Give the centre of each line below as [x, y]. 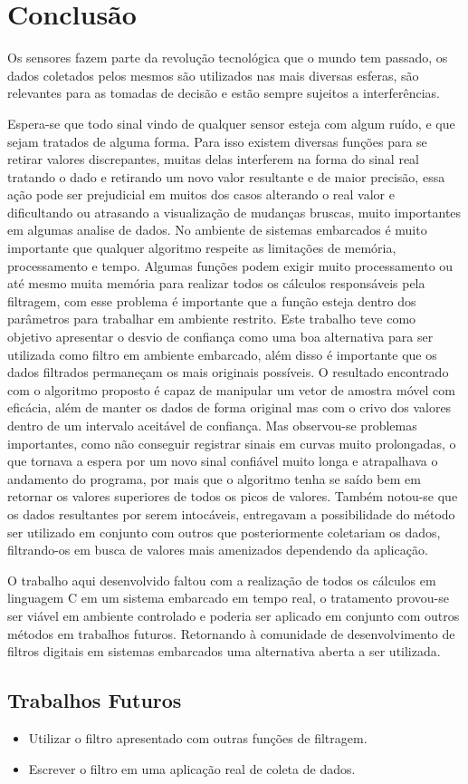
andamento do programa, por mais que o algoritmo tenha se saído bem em [214, 478]
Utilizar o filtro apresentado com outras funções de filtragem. [198, 737]
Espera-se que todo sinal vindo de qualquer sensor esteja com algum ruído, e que [231, 123]
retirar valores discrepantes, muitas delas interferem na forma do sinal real [214, 159]
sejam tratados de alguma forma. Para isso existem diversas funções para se [217, 141]
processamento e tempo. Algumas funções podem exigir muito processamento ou [230, 265]
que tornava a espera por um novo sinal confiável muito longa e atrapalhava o [223, 461]
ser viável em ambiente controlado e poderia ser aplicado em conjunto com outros [234, 615]
